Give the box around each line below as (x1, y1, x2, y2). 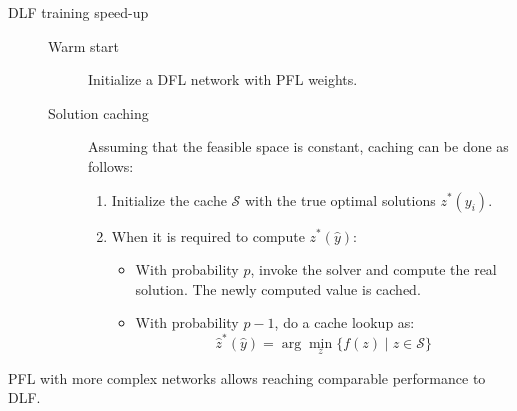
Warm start (48, 35, 119, 56)
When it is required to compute (111, 225, 305, 246)
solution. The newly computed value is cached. (135, 278, 421, 299)
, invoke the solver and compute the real (250, 259, 497, 280)
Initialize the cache (111, 189, 227, 210)
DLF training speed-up (8, 2, 149, 22)
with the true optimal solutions (244, 189, 436, 210)
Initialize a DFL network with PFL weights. (88, 69, 358, 90)
